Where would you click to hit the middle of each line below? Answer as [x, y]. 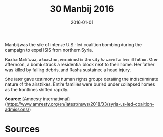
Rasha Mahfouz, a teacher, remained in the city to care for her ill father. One [81, 59]
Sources [22, 129]
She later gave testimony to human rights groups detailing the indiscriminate [82, 79]
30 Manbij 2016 [82, 9]
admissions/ [17, 109]
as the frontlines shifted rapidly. [37, 89]
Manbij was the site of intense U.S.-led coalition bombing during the [73, 44]
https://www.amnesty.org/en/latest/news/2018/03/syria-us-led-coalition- [81, 104]
